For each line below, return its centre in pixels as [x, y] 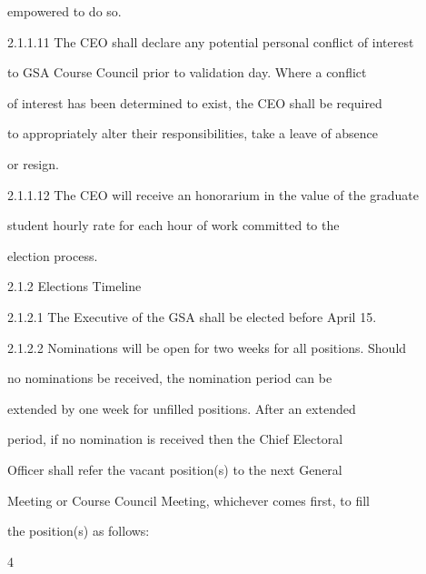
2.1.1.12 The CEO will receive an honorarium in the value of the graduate [213, 194]
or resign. [33, 163]
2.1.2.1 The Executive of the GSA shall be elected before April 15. [192, 316]
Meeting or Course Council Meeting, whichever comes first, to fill [188, 500]
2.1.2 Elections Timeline [74, 286]
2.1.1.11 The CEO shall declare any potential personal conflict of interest [211, 41]
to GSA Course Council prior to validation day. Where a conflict [187, 72]
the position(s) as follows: [79, 531]
